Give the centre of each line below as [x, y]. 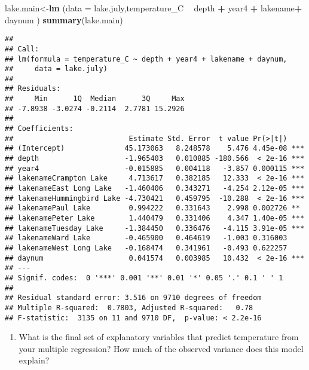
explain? [34, 360]
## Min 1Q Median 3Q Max [95, 99]
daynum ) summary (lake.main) [64, 19]
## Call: [22, 49]
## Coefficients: [39, 129]
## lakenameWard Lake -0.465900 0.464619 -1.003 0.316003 [146, 238]
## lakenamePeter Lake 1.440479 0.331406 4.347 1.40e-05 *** [155, 218]
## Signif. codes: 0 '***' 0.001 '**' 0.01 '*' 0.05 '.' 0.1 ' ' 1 [144, 278]
